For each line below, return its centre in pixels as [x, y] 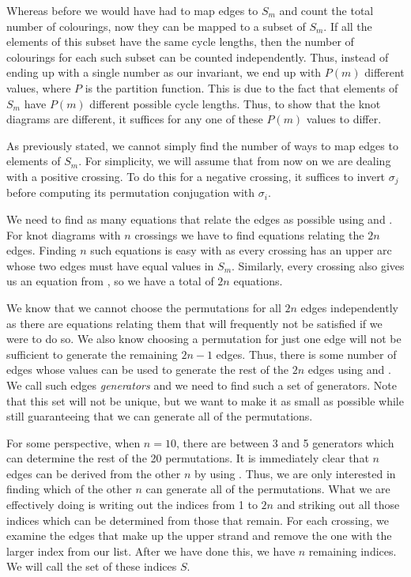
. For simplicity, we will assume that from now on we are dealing [235, 161]
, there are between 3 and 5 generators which [285, 442]
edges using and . [349, 370]
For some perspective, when [74, 442]
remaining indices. [353, 551]
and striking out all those [338, 505]
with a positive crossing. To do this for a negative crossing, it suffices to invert [196, 176]
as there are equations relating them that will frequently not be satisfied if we [194, 323]
